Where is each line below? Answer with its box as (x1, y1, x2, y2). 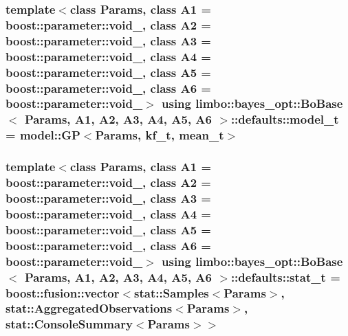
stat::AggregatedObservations (6, 300, 173, 317)
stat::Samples (134, 284, 209, 301)
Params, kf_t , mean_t (95, 126, 224, 144)
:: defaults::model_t (230, 111, 339, 128)
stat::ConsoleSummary (6, 315, 133, 333)
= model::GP (6, 126, 80, 144)
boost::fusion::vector (6, 284, 120, 301)
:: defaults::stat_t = (230, 268, 340, 285)
